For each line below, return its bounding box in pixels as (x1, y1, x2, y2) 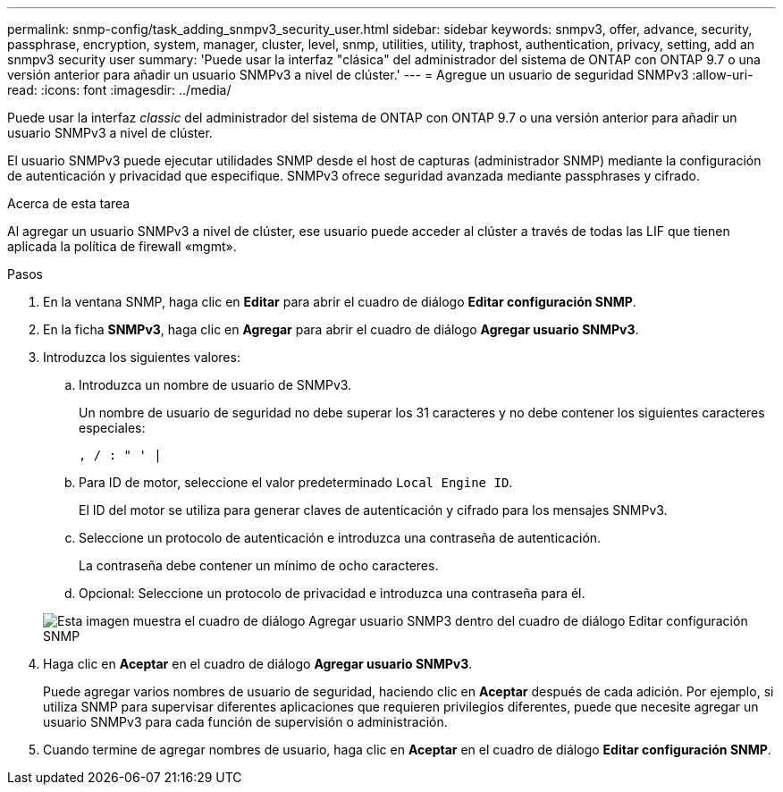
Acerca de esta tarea (7, 196, 130, 211)
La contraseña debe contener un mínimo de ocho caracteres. (79, 558, 439, 573)
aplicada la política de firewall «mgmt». (7, 239, 237, 254)
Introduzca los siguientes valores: (43, 350, 240, 365)
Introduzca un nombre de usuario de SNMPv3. (79, 377, 352, 392)
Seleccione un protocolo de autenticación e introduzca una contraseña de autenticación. (79, 530, 602, 545)
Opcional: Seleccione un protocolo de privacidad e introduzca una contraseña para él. (79, 586, 585, 601)
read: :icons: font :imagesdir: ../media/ (7, 82, 232, 97)
